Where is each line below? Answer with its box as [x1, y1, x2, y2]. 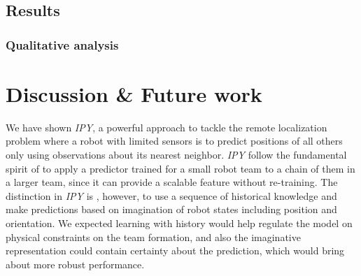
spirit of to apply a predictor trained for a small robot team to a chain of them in [6, 161, 355, 175]
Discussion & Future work [6, 79, 262, 108]
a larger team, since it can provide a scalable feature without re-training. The [6, 175, 338, 189]
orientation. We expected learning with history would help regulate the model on [6, 215, 353, 230]
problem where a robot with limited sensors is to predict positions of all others [6, 133, 343, 148]
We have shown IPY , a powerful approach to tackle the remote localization [6, 119, 327, 134]
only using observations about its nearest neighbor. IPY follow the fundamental [6, 147, 347, 161]
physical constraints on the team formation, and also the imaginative [6, 229, 301, 244]
